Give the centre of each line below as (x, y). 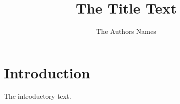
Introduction (47, 72)
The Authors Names (126, 31)
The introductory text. (38, 96)
